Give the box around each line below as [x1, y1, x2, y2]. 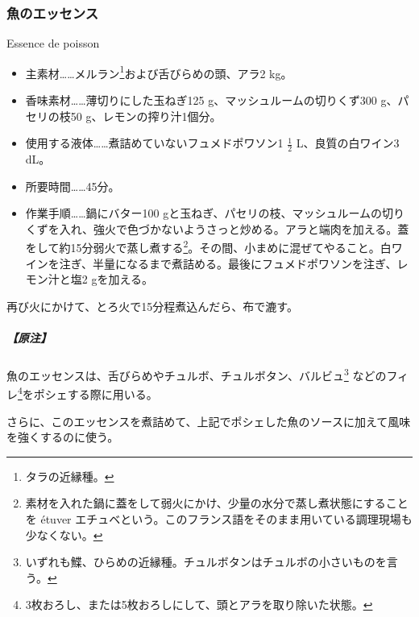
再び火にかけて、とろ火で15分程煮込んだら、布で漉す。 [6, 297, 298, 314]
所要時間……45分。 [25, 177, 120, 194]
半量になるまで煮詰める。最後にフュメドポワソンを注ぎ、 [93, 255, 397, 271]
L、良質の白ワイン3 [296, 135, 400, 151]
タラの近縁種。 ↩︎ [25, 467, 114, 484]
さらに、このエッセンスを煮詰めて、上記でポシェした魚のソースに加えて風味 [6, 412, 411, 429]
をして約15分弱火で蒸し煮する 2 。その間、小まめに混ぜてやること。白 [25, 237, 392, 256]
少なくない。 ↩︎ [25, 526, 103, 543]
